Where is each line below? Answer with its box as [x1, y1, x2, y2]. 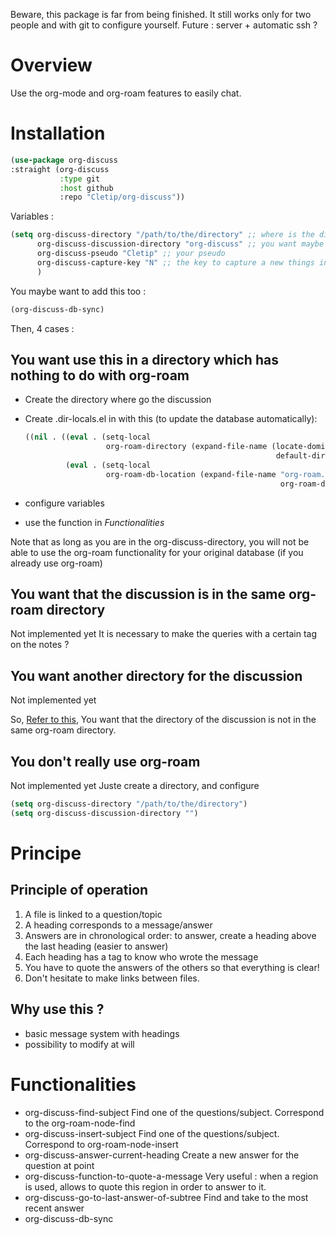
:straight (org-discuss [10, 164, 110, 174]
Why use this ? [10, 1001, 105, 1018]
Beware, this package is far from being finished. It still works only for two [10, 9, 312, 20]
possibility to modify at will [24, 1038, 135, 1050]
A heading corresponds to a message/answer [24, 919, 213, 931]
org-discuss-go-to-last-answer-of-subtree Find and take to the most [24, 1191, 309, 1203]
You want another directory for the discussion [10, 667, 303, 684]
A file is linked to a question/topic [24, 908, 163, 920]
